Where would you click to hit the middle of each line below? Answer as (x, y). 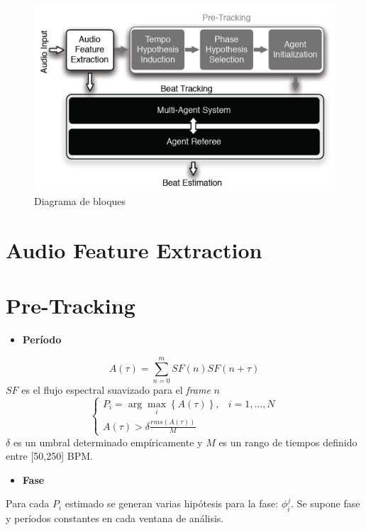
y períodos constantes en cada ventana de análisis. (115, 518)
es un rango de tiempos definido (288, 442)
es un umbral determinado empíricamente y (108, 442)
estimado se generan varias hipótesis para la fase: (172, 503)
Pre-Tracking (71, 305)
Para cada (28, 503)
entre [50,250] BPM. (49, 456)
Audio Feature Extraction (134, 250)
